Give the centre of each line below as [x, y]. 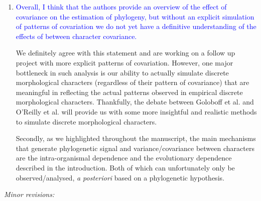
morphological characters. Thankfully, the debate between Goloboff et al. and [135, 102]
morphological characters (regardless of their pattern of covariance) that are [133, 82]
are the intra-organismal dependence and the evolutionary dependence [124, 158]
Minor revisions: [29, 194]
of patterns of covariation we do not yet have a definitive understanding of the [136, 26]
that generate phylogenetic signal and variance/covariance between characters [135, 148]
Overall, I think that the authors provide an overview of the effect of [121, 6]
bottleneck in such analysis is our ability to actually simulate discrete [122, 72]
